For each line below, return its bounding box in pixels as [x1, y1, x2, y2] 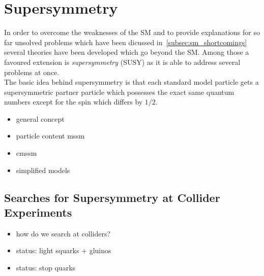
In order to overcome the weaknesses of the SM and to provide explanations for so [4, 27, 260, 38]
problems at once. [4, 66, 60, 77]
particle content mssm [16, 130, 85, 141]
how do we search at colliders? [16, 228, 111, 238]
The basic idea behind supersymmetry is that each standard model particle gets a [4, 77, 259, 87]
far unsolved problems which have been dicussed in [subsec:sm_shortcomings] [4, 37, 247, 47]
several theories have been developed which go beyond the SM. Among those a [4, 47, 249, 57]
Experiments [4, 204, 72, 220]
